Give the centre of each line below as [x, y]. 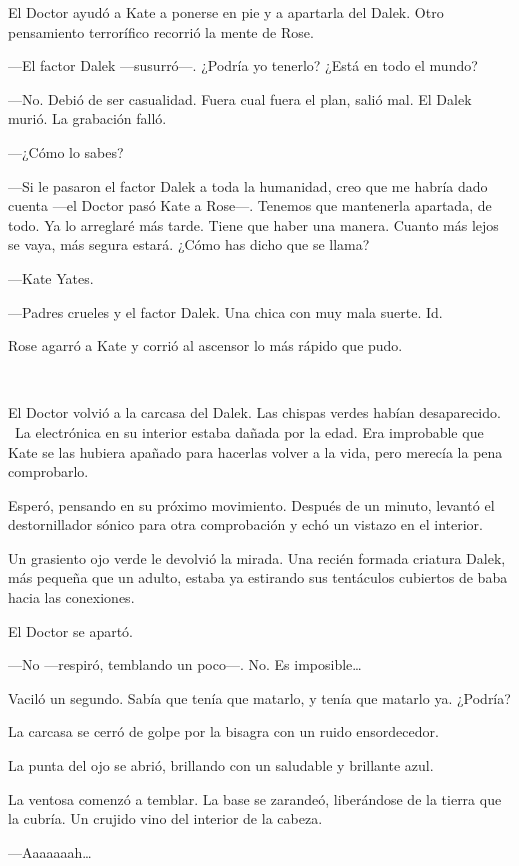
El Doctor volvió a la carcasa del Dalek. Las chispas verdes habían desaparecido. [254, 412]
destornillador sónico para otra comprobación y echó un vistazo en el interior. [245, 524]
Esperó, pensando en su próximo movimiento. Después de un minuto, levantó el [251, 504]
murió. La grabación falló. [87, 118]
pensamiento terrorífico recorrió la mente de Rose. [161, 31]
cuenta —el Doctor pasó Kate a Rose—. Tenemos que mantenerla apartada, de [250, 205]
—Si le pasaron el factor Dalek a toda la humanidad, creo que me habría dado [248, 185]
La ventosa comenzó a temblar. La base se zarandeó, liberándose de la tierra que [255, 798]
